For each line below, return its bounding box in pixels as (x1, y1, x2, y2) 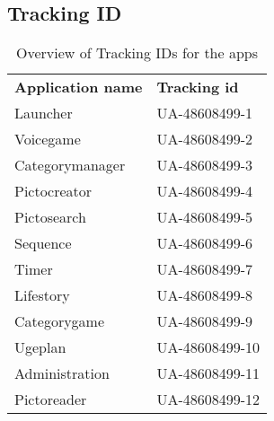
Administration (14, 363, 110, 384)
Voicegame (14, 128, 81, 150)
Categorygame (14, 311, 105, 332)
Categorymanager (14, 154, 126, 176)
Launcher (14, 102, 73, 124)
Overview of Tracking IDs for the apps (16, 42, 259, 64)
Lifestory (14, 285, 70, 306)
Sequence (14, 232, 72, 254)
